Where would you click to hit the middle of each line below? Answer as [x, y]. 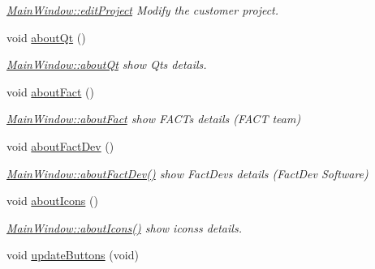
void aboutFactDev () [60, 145]
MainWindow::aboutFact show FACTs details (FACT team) [154, 119]
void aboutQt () [46, 37]
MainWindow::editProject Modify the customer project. [143, 10]
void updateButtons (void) [73, 255]
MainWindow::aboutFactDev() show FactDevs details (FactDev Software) [187, 173]
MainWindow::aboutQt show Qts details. [107, 64]
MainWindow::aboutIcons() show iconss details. [124, 227]
